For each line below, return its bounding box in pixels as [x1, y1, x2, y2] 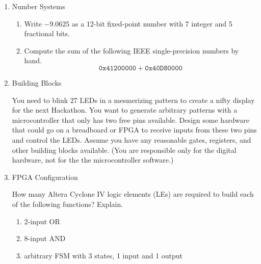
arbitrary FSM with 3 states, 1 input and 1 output [24, 250, 183, 260]
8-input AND [24, 233, 66, 244]
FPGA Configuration [12, 171, 78, 182]
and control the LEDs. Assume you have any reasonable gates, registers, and [12, 134, 251, 145]
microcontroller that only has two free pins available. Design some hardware [12, 114, 249, 125]
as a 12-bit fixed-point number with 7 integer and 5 [72, 18, 232, 29]
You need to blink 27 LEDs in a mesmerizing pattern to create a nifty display [12, 94, 255, 105]
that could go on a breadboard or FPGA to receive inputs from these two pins [12, 124, 257, 135]
